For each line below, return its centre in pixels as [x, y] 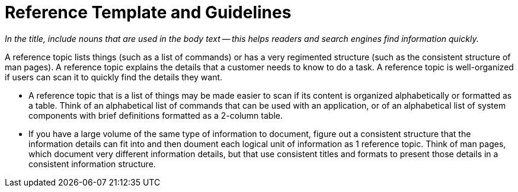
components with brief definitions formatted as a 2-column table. [156, 115]
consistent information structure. [92, 164]
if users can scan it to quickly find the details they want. [114, 77]
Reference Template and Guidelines [148, 12]
